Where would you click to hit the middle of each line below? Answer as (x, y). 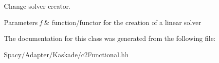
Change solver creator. (37, 6)
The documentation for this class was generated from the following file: (110, 38)
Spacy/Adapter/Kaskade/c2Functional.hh (66, 54)
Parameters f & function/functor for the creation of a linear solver (103, 22)
